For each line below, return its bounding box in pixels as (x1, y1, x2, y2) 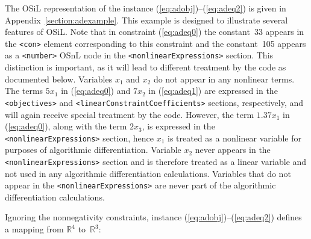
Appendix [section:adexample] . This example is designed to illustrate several (5, 13, 288, 26)
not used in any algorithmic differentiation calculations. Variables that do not (5, 167, 291, 179)
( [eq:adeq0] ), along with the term (5, 120, 127, 132)
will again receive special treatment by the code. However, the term (5, 108, 254, 120)
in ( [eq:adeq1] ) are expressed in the (148, 84, 278, 97)
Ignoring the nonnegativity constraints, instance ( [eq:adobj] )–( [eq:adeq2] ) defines (5, 211, 302, 223)
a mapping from (5, 223, 64, 235)
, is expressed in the (142, 120, 215, 132)
